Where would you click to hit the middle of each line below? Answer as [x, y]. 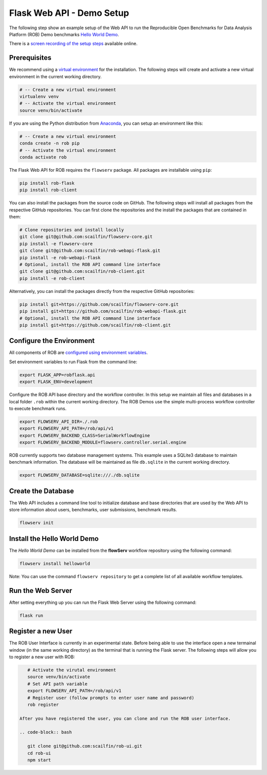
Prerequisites [30, 58]
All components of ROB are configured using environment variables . [78, 353]
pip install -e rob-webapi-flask [60, 258]
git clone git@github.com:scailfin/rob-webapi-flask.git [90, 251]
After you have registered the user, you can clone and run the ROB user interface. [125, 718]
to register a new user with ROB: [42, 657]
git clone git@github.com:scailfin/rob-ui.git [85, 746]
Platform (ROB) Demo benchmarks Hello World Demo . [64, 34]
